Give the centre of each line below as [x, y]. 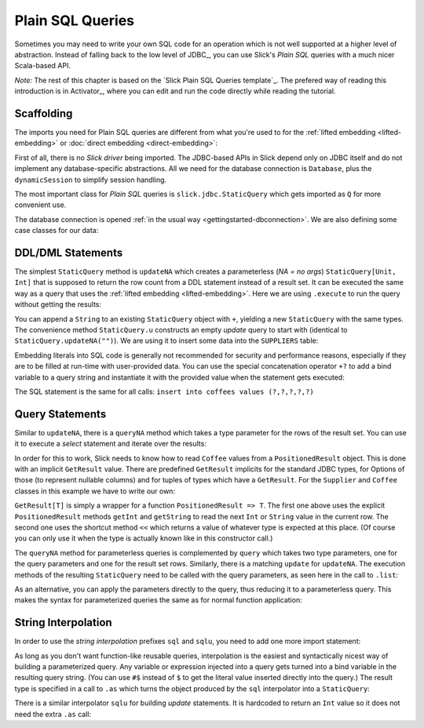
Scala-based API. [42, 66]
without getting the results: [58, 304]
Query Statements [60, 414]
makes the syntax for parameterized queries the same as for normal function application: [158, 600]
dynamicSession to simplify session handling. [91, 180]
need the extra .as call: [53, 714]
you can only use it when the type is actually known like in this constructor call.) [144, 538]
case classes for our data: [57, 231]
